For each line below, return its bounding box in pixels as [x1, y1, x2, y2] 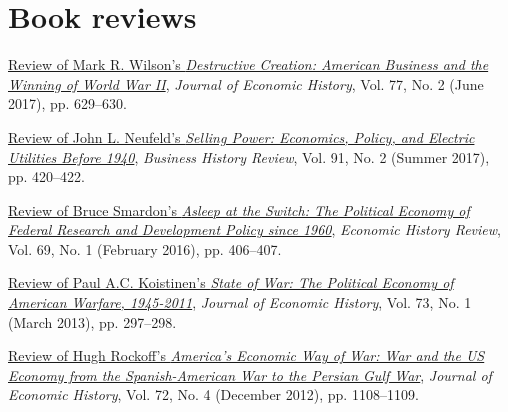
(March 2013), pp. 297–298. [8, 311, 177, 332]
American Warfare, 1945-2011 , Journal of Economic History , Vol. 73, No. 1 [8, 292, 472, 313]
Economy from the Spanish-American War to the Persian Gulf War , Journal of [8, 364, 492, 385]
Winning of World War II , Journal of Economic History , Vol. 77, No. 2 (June [8, 73, 484, 94]
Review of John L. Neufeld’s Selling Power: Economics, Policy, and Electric [8, 126, 475, 147]
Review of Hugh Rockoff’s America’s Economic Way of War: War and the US [8, 345, 485, 366]
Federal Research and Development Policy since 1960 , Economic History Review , [8, 219, 501, 240]
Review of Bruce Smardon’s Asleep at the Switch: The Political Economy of [8, 199, 470, 220]
